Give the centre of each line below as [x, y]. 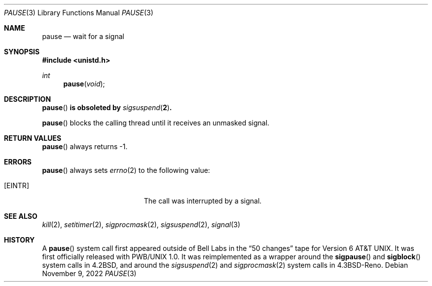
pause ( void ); [84, 84]
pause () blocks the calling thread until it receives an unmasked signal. [156, 123]
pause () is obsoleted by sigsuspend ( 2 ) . [107, 107]
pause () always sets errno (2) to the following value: [126, 170]
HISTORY [19, 240]
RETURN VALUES [33, 138]
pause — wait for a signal [83, 36]
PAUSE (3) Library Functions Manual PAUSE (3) [79, 13]
